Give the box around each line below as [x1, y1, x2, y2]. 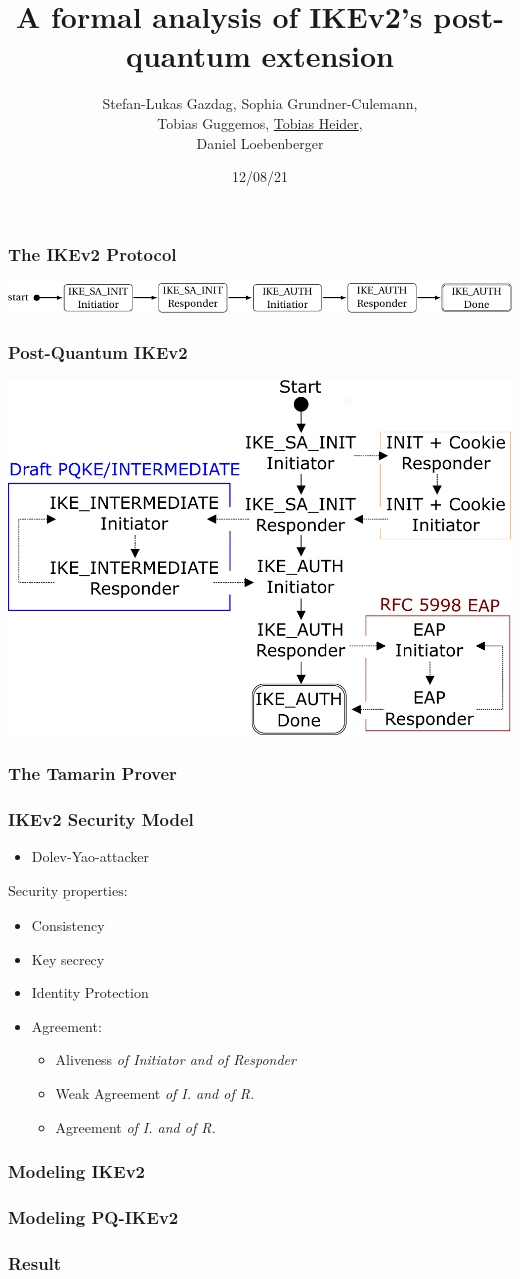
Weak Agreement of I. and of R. [55, 1082, 255, 1103]
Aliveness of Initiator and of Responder [55, 1049, 296, 1070]
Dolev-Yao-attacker [31, 846, 150, 867]
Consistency [31, 914, 105, 935]
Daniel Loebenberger [196, 132, 324, 153]
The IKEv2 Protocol [8, 241, 177, 266]
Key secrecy [31, 948, 105, 969]
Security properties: [8, 884, 128, 899]
